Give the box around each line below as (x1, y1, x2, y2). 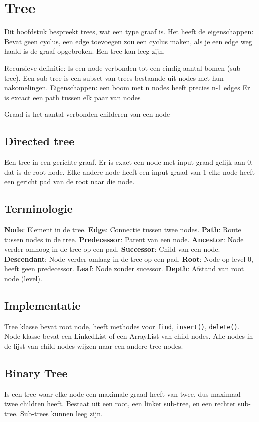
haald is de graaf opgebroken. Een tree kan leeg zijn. (4, 46, 165, 56)
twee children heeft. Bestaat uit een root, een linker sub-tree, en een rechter (4, 398, 236, 409)
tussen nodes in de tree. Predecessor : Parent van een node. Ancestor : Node (4, 234, 244, 244)
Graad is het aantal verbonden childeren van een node (4, 109, 170, 119)
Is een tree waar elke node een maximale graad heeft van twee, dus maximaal (4, 388, 241, 399)
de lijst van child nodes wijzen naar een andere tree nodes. (4, 341, 183, 351)
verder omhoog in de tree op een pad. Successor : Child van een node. (4, 244, 220, 254)
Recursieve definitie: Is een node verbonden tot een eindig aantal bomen (4, 62, 225, 73)
